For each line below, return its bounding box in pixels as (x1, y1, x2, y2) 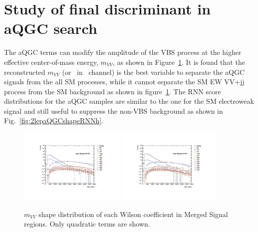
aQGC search (4, 18, 97, 38)
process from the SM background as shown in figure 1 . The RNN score (4, 86, 221, 96)
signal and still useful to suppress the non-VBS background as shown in (4, 105, 223, 116)
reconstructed (4, 66, 45, 77)
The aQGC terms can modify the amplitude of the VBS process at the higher (4, 47, 242, 57)
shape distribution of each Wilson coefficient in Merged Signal (38, 209, 228, 219)
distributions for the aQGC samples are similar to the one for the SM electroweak (4, 96, 254, 106)
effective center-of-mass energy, (4, 56, 98, 67)
